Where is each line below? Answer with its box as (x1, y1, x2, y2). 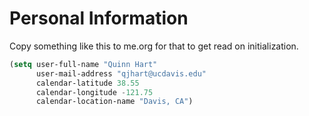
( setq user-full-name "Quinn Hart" (9, 59, 158, 69)
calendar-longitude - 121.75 (35, 87, 154, 97)
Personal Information (9, 7, 189, 30)
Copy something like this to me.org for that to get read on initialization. (9, 40, 299, 52)
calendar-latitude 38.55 (35, 78, 140, 88)
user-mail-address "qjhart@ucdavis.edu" (35, 68, 207, 79)
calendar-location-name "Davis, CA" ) (35, 97, 194, 107)
